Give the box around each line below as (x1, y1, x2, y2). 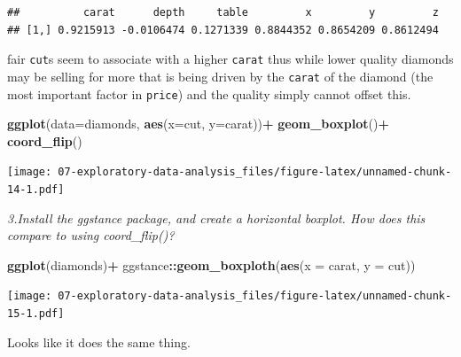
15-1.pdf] (7, 307, 65, 321)
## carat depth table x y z (7, 6, 439, 19)
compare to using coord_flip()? (7, 226, 175, 244)
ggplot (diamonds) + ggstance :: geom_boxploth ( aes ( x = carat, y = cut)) (7, 255, 416, 274)
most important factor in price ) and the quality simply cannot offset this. (7, 84, 411, 103)
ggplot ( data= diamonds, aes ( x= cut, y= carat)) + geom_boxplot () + (7, 114, 389, 133)
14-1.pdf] (7, 183, 65, 196)
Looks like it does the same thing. (7, 332, 191, 351)
